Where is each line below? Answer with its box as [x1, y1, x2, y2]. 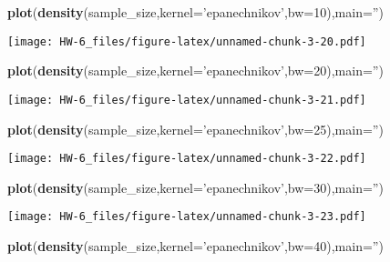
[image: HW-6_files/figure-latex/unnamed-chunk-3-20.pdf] [7, 35, 366, 48]
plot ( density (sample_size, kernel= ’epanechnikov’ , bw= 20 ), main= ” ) [7, 61, 384, 80]
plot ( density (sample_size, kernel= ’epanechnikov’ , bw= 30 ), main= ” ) [7, 177, 384, 196]
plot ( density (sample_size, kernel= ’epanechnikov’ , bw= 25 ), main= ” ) [7, 119, 384, 138]
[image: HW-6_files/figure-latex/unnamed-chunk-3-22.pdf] [7, 152, 366, 166]
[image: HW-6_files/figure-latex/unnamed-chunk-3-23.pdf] [7, 210, 366, 224]
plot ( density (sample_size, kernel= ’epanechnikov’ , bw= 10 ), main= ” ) [7, 3, 384, 21]
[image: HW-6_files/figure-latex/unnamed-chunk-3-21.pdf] [7, 93, 366, 106]
